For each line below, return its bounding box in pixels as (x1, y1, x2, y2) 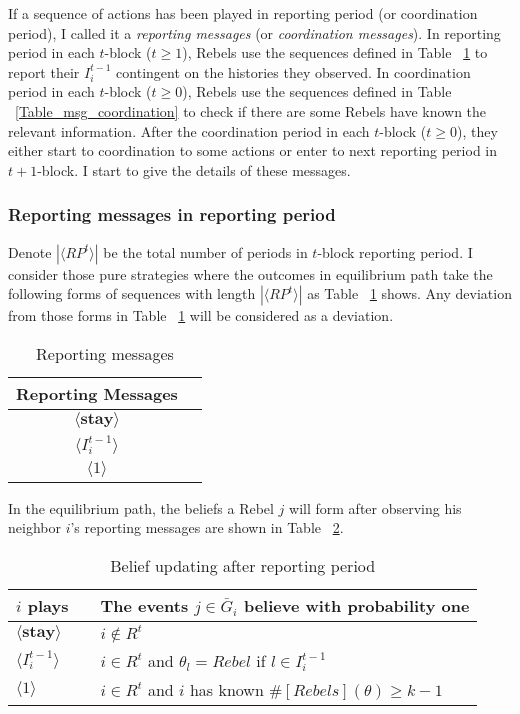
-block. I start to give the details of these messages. (37, 159, 351, 180)
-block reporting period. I (317, 241, 473, 262)
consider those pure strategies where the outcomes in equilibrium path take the (8, 263, 493, 284)
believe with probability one (243, 593, 470, 617)
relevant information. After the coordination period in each (8, 120, 370, 141)
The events (100, 593, 189, 617)
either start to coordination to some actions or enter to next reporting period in (8, 140, 498, 161)
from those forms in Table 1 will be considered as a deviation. (8, 305, 394, 326)
